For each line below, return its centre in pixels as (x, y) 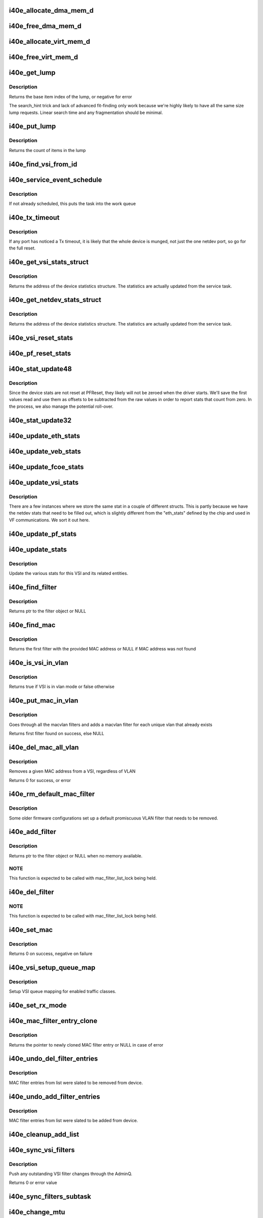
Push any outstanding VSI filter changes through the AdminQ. (71, 1174)
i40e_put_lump (32, 126)
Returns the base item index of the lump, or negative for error (71, 96)
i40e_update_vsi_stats (44, 482)
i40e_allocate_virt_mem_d (49, 42)
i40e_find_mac (32, 625)
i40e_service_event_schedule (56, 180)
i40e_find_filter (33, 587)
